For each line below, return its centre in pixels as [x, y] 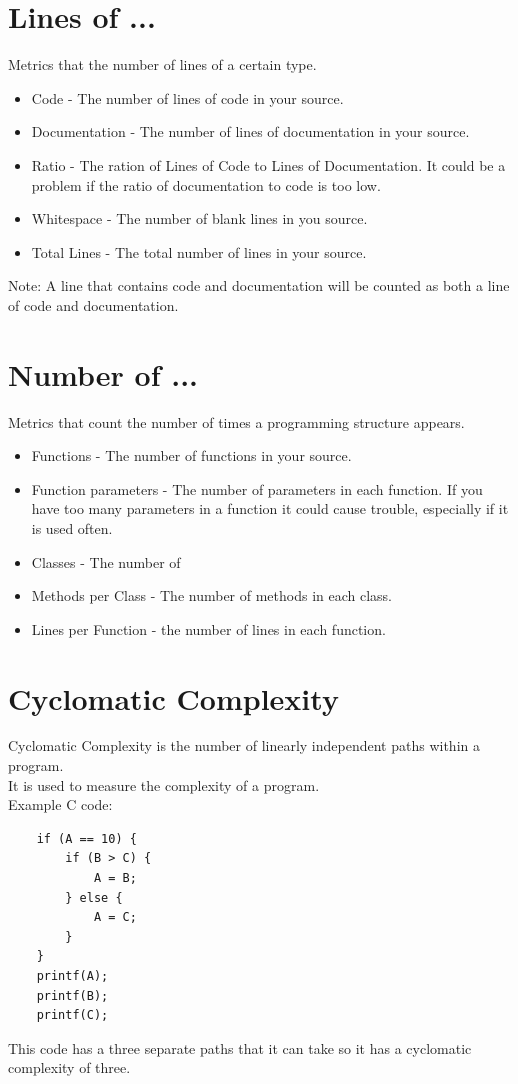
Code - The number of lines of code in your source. [187, 97]
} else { [94, 897]
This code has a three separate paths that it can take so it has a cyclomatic [240, 1047]
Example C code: [60, 804]
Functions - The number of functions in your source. [191, 455]
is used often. [72, 527]
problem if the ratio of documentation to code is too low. [206, 184]
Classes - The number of [106, 561]
